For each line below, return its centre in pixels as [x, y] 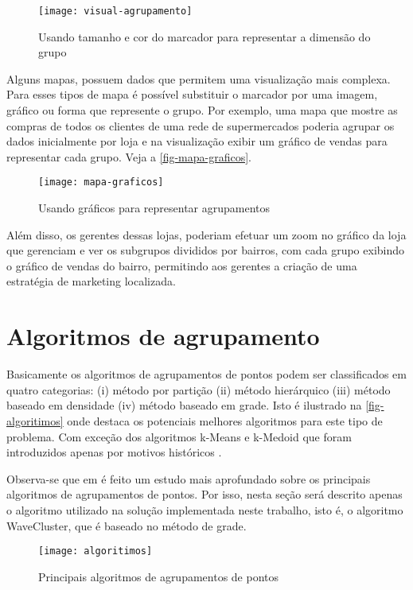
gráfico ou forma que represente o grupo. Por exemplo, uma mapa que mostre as [202, 110]
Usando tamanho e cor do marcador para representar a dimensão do [205, 36]
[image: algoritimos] [95, 551]
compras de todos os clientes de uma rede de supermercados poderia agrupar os [201, 125]
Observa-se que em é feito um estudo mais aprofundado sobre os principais [189, 478]
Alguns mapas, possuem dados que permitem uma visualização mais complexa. [199, 78]
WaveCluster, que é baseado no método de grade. [127, 525]
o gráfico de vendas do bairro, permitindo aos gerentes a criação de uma [182, 265]
